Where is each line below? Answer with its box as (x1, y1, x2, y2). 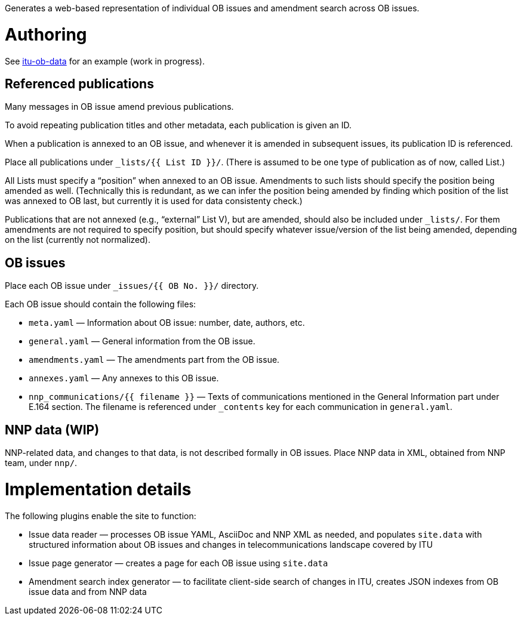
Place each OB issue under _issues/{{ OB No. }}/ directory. (5, 280, 259, 291)
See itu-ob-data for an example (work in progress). (5, 55, 205, 66)
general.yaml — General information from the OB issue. (29, 336, 255, 347)
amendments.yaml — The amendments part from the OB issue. (29, 354, 280, 365)
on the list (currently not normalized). (5, 235, 150, 245)
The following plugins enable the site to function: (5, 510, 196, 521)
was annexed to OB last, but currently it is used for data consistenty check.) (5, 196, 303, 206)
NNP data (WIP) (5, 422, 100, 437)
